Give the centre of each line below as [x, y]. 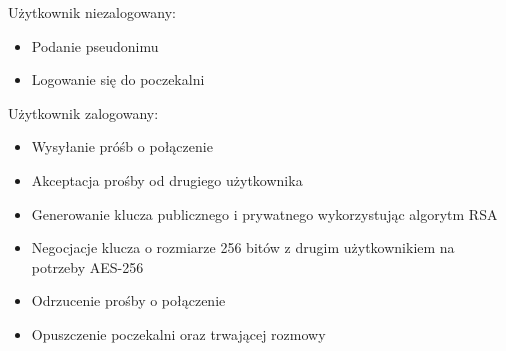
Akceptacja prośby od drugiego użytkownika [167, 179]
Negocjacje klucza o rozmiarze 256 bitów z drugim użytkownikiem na [243, 247]
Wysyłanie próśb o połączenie [122, 146]
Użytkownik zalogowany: [83, 112]
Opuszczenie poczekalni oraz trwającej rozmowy [178, 333]
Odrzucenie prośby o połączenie [128, 300]
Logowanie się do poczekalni [118, 79]
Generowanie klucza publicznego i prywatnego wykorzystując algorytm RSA [264, 213]
